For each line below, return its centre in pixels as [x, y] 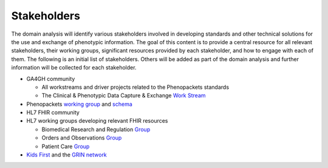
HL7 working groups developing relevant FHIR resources [97, 121]
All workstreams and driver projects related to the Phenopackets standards [135, 87]
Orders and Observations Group [82, 138]
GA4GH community [51, 79]
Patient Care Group [66, 146]
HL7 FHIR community [53, 112]
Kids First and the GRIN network [67, 155]
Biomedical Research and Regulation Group [96, 129]
